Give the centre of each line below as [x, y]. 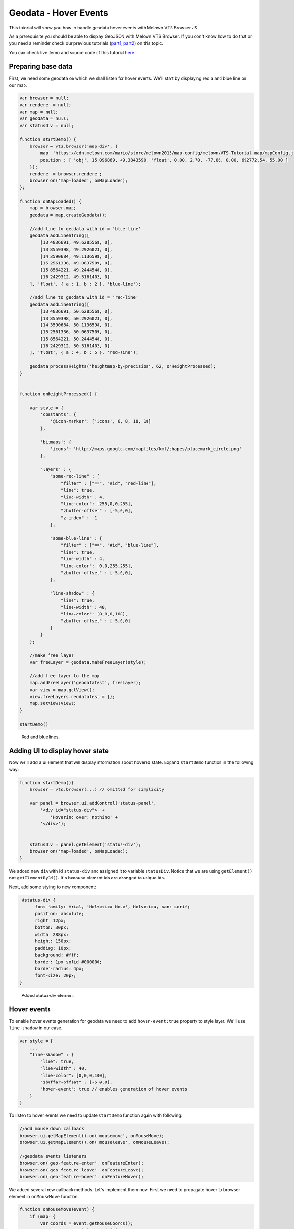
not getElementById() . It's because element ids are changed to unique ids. [87, 878]
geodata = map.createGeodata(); [69, 215]
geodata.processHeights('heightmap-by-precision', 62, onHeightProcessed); [123, 366]
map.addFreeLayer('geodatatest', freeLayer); [85, 683]
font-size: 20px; [56, 976]
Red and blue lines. [41, 737]
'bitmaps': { [56, 442]
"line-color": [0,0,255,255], [97, 566]
